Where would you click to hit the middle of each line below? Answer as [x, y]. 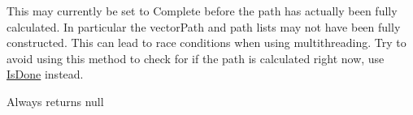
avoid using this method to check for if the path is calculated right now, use [196, 58]
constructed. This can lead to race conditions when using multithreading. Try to [206, 43]
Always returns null [55, 101]
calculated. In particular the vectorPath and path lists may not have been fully [204, 26]
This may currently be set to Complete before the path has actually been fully [202, 11]
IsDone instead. [45, 74]
